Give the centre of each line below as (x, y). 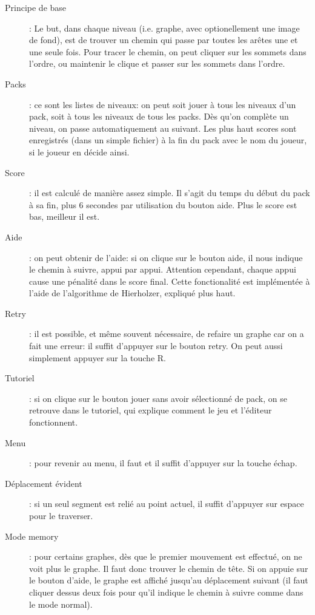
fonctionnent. (54, 422)
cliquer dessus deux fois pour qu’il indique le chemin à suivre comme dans (166, 592)
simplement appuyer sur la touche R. (98, 357)
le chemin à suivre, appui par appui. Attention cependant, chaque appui (163, 269)
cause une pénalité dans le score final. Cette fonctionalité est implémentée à (170, 281)
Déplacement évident (44, 483)
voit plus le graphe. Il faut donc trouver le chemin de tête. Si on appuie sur (169, 568)
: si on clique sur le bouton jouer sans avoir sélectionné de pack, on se (158, 398)
